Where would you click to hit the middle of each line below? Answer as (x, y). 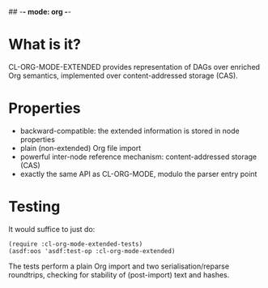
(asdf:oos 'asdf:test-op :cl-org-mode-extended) (92, 251)
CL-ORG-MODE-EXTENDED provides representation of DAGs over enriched (134, 67)
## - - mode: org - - (40, 12)
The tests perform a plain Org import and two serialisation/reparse (119, 266)
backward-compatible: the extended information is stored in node (130, 131)
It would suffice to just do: (52, 229)
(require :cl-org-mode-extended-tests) (76, 244)
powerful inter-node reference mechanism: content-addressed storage (138, 157)
